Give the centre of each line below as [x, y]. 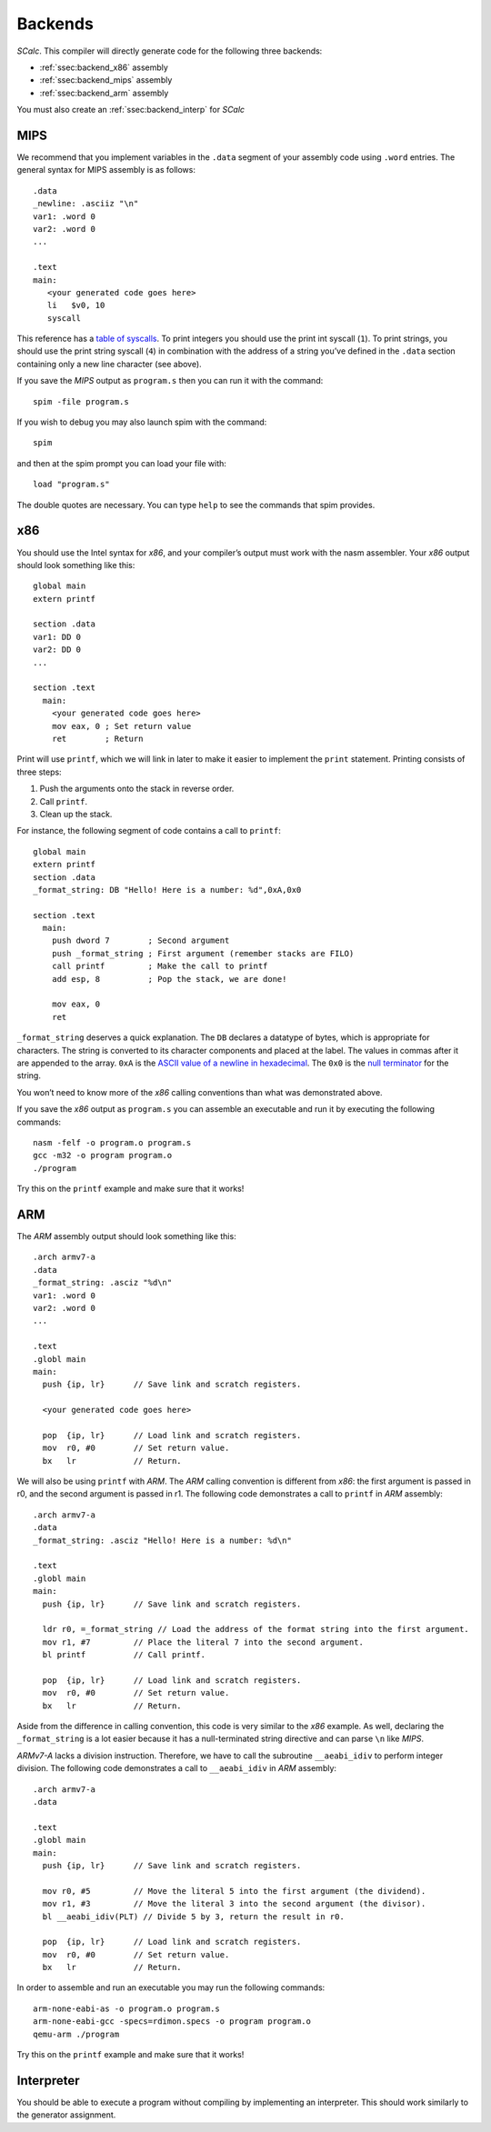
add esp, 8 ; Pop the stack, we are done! [169, 979]
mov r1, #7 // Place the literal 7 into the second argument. [203, 1642]
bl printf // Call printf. [124, 1655]
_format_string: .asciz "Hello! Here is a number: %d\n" [163, 1540]
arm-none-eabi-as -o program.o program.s [126, 2008]
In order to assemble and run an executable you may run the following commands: [171, 1987]
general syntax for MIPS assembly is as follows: [106, 170]
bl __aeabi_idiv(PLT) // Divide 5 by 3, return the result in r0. [193, 1917]
